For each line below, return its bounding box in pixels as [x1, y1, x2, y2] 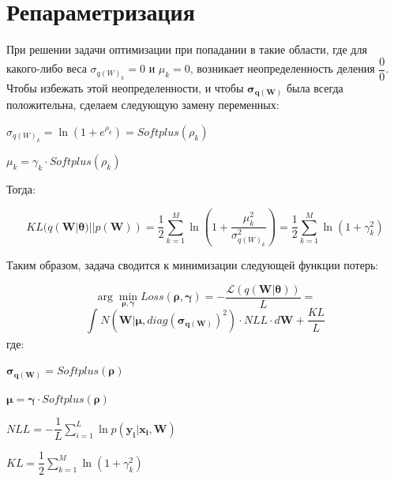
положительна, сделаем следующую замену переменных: [6, 96, 280, 113]
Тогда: [6, 181, 36, 197]
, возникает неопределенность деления [189, 60, 375, 77]
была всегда [286, 79, 343, 96]
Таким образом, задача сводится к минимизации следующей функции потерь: [6, 257, 379, 273]
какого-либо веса [6, 60, 87, 77]
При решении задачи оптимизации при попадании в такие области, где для [6, 41, 367, 58]
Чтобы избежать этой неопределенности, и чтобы [6, 79, 244, 96]
